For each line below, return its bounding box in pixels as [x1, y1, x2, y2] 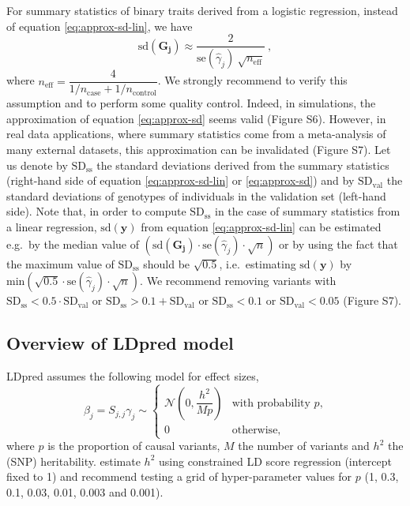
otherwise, [231, 424, 281, 436]
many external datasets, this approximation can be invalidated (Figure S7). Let [6, 141, 391, 157]
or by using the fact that [279, 235, 398, 252]
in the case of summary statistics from [214, 203, 401, 219]
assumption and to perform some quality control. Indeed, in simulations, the [6, 95, 376, 111]
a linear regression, [6, 218, 97, 234]
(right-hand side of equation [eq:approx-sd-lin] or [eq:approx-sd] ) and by [6, 172, 355, 189]
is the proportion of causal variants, [47, 437, 220, 454]
